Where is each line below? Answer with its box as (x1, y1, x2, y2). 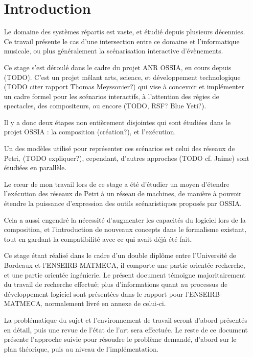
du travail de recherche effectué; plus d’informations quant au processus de (4, 279, 228, 289)
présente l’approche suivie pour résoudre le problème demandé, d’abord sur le (4, 334, 237, 344)
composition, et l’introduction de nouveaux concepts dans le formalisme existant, (4, 224, 247, 234)
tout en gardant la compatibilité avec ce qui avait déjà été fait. (4, 233, 192, 244)
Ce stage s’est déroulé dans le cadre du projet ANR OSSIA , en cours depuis (4, 62, 231, 72)
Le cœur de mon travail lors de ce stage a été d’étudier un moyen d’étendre (4, 178, 230, 189)
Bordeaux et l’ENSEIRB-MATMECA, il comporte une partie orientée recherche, (4, 260, 245, 270)
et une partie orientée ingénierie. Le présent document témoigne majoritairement (4, 269, 246, 280)
